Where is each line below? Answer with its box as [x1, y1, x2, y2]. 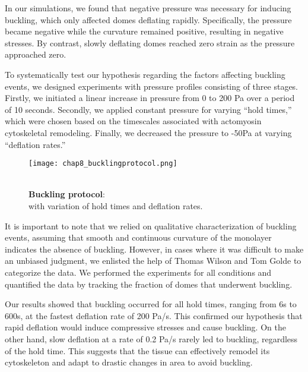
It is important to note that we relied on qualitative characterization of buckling [5, 219, 297, 232]
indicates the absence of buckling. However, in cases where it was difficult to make [5, 242, 304, 255]
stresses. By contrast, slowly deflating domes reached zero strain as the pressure [5, 36, 295, 49]
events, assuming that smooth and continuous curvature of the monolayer [5, 231, 272, 244]
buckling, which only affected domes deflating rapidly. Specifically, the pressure [5, 13, 292, 26]
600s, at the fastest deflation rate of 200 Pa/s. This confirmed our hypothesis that [5, 309, 303, 321]
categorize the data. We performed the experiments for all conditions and [5, 266, 272, 278]
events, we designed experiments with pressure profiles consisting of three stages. [5, 80, 299, 92]
